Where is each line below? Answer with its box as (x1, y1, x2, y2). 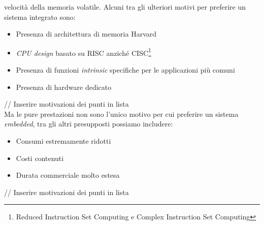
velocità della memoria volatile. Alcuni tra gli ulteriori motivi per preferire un (4, 2, 246, 12)
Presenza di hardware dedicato (16, 81, 112, 92)
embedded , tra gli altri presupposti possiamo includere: (4, 118, 173, 129)
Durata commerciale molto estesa (16, 170, 120, 180)
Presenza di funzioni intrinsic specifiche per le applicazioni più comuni (16, 65, 235, 75)
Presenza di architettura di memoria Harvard (16, 28, 157, 39)
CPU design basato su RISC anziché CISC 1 (16, 46, 151, 58)
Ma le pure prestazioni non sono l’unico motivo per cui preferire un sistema (4, 108, 239, 119)
